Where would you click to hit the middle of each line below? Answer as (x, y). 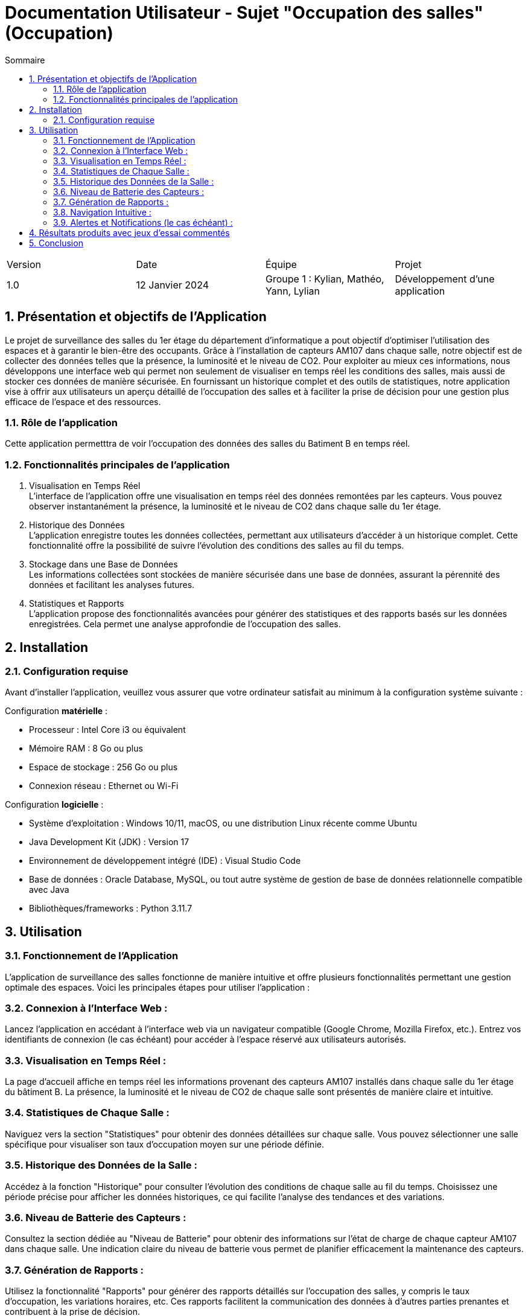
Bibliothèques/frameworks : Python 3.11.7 (111, 909)
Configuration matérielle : (56, 711)
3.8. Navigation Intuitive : (102, 212)
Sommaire (25, 60)
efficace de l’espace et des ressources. (83, 401)
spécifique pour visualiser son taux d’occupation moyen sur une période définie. (164, 1144)
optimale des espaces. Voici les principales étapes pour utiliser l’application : (157, 987)
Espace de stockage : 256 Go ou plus (103, 767)
